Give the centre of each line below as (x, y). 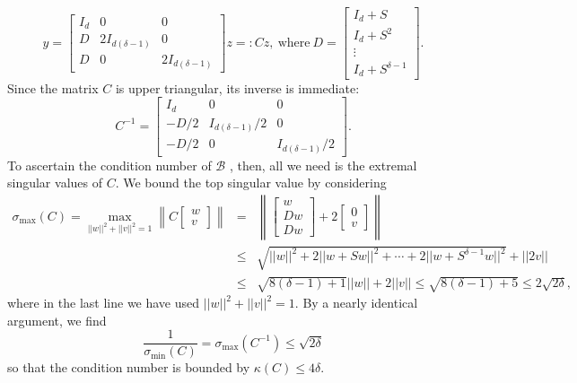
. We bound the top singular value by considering (251, 183)
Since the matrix (53, 87)
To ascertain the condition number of (109, 165)
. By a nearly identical (356, 303)
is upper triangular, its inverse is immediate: (237, 87)
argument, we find (57, 320)
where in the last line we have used (104, 303)
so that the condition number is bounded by (129, 367)
